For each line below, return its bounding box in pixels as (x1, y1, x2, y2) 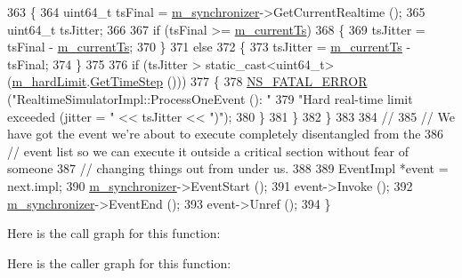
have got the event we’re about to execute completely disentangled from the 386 (7, 124, 444, 143)
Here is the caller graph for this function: (7, 253, 231, 272)
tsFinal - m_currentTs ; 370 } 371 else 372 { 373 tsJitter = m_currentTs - (7, 37, 411, 56)
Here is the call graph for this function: (7, 224, 221, 242)
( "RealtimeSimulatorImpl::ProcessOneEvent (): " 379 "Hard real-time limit (7, 89, 413, 107)
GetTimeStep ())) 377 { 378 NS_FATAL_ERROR (90, 72, 368, 91)
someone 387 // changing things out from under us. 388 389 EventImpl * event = (7, 159, 449, 178)
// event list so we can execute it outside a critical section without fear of (7, 141, 409, 160)
